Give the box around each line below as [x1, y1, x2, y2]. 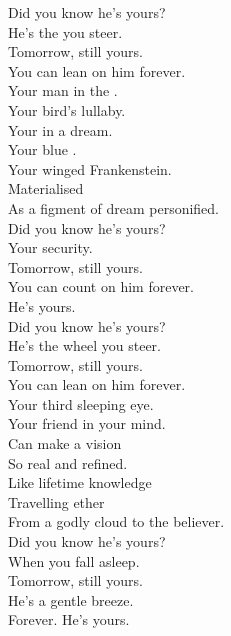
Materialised [8, 178, 84, 199]
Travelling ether [8, 491, 105, 512]
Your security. [8, 237, 93, 258]
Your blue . [8, 139, 77, 160]
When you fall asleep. [8, 550, 140, 571]
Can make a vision [8, 433, 122, 454]
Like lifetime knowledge [8, 472, 152, 493]
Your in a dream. [8, 119, 113, 140]
